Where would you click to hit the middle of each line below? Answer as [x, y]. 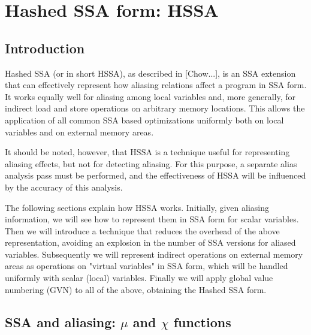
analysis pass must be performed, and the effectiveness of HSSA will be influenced [155, 175]
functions [202, 322]
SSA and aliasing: [61, 322]
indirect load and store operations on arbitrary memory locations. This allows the [155, 108]
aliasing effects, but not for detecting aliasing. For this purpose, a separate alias [151, 163]
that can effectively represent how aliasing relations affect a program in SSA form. [156, 85]
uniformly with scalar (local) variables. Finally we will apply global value [139, 278]
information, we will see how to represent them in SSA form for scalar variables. [152, 219]
